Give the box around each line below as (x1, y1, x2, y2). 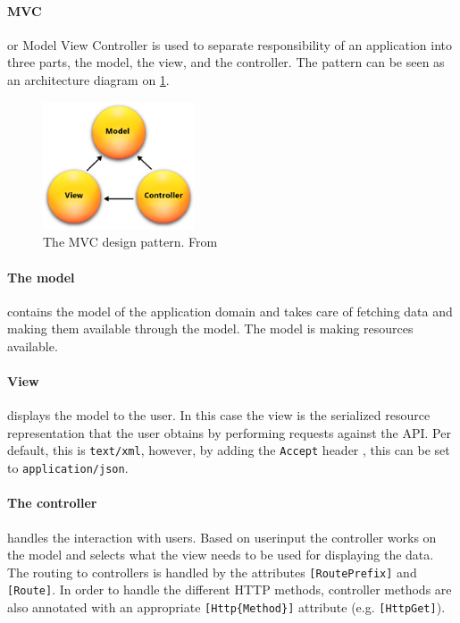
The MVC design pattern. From (43, 232, 218, 251)
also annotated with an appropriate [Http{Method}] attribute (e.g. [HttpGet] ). (7, 598, 446, 617)
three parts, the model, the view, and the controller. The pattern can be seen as (7, 53, 445, 72)
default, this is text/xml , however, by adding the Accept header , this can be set (7, 441, 450, 459)
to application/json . (7, 459, 129, 477)
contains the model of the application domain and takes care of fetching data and (7, 301, 453, 320)
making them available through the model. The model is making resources (7, 319, 414, 338)
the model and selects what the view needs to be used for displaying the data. (7, 545, 434, 564)
